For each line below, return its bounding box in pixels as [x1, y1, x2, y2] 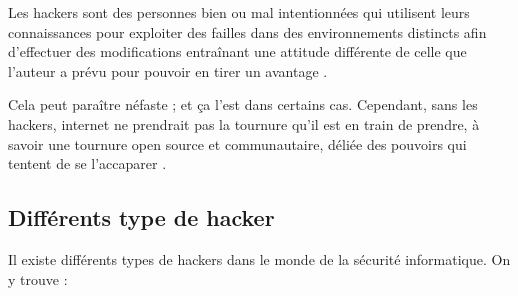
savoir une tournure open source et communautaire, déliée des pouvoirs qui [8, 133, 467, 154]
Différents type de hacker [8, 202, 275, 233]
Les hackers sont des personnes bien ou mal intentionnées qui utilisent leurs [8, 2, 470, 22]
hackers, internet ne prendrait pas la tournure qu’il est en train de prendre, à [8, 113, 480, 134]
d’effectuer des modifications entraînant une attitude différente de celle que [8, 41, 467, 62]
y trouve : [8, 268, 68, 289]
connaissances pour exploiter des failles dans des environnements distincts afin [8, 21, 487, 42]
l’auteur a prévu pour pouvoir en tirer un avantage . [8, 60, 328, 81]
